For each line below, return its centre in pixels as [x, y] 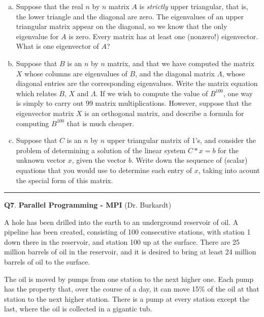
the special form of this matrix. [64, 180]
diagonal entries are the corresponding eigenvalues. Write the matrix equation [137, 83]
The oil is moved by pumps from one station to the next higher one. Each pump [129, 279]
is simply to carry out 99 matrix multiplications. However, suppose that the [134, 103]
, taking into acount [229, 170]
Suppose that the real [49, 6]
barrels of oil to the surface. [47, 262]
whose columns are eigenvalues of [76, 73]
